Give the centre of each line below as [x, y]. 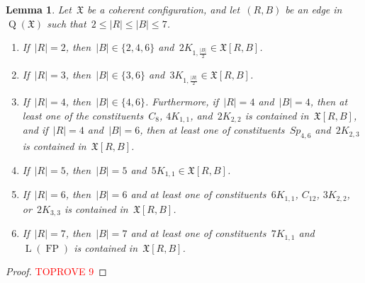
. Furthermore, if [182, 102]
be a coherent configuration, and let [164, 9]
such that [67, 23]
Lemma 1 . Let [39, 9]
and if [35, 130]
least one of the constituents [83, 115]
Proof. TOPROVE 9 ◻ [56, 271]
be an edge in [314, 9]
